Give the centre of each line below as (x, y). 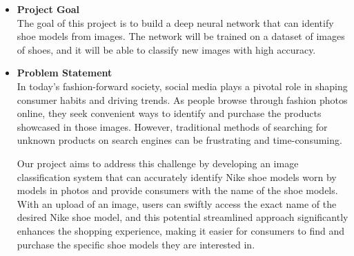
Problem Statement (65, 73)
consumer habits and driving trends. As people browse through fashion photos (182, 99)
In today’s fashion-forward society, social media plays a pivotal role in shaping (182, 86)
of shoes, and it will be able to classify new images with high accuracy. (166, 49)
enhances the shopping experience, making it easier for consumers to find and (181, 230)
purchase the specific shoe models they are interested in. (136, 244)
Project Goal (48, 9)
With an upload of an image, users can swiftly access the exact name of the (177, 203)
